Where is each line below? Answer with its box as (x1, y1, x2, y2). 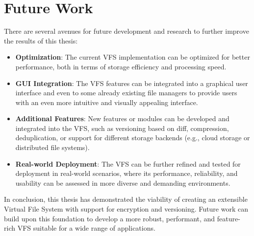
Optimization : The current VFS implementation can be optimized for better (15, 52, 250, 62)
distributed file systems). (15, 142, 90, 152)
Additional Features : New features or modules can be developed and (15, 113, 229, 124)
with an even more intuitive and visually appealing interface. (15, 97, 198, 107)
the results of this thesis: (4, 35, 78, 45)
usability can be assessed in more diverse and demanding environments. (15, 177, 230, 188)
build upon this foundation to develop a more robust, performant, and (4, 213, 215, 223)
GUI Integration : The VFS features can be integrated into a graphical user (15, 78, 248, 88)
